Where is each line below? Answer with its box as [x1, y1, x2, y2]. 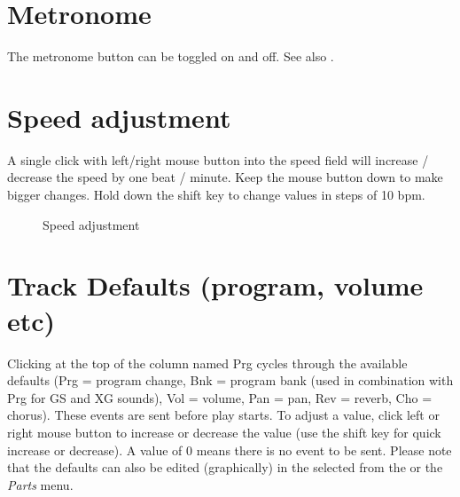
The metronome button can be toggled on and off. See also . [7, 47, 334, 66]
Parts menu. [7, 475, 74, 493]
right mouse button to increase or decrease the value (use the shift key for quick [7, 422, 441, 441]
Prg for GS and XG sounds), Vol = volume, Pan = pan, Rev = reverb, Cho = [7, 388, 433, 406]
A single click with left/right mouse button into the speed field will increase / [7, 150, 429, 169]
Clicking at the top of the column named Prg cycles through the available [7, 353, 408, 372]
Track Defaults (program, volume [7, 267, 424, 304]
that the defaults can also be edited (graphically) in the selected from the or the [7, 458, 443, 477]
